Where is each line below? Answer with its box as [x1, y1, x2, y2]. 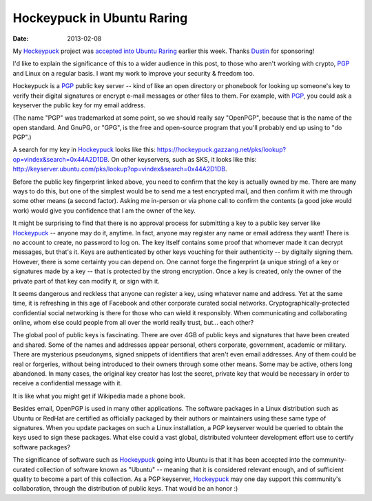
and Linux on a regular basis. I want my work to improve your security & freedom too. [12, 69, 255, 77]
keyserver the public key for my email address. [12, 100, 146, 109]
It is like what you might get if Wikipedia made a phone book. [12, 392, 186, 400]
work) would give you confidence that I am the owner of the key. [12, 206, 196, 215]
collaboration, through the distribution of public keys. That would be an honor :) [12, 484, 238, 493]
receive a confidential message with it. [12, 379, 123, 387]
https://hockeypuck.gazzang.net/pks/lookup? [156, 145, 286, 154]
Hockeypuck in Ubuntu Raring [12, 10, 188, 25]
